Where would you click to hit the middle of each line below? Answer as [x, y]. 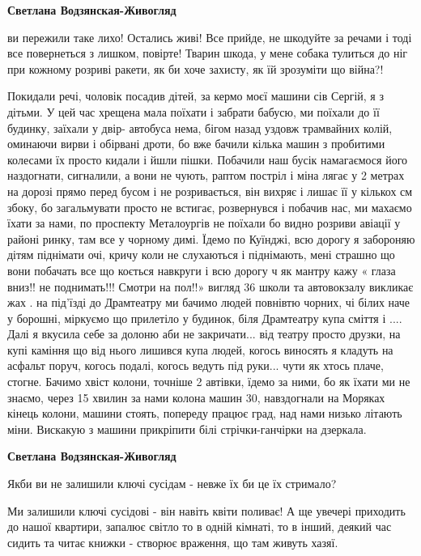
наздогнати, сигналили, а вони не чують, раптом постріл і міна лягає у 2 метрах [206, 175]
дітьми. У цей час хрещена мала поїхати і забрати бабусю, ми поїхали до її [193, 111]
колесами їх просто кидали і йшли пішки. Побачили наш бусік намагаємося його [208, 159]
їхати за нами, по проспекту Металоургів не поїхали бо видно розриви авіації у [204, 223]
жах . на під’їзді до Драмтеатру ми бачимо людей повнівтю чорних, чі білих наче [209, 302]
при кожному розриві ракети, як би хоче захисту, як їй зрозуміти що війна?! [196, 68]
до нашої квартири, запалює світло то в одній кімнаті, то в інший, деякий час [200, 526]
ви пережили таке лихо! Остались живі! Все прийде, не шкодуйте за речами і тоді [210, 37]
